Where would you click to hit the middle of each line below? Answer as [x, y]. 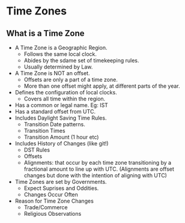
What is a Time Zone [46, 33]
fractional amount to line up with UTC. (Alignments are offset [99, 169]
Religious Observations [53, 214]
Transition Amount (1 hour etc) [61, 137]
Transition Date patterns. [55, 124]
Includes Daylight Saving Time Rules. [61, 118]
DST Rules [37, 150]
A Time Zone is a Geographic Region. [61, 47]
